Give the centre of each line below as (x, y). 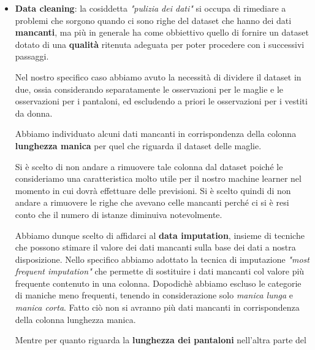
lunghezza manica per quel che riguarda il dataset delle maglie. (138, 145)
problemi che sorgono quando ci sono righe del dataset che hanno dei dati (153, 20)
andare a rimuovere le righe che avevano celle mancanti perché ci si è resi (152, 202)
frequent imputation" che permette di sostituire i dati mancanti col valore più (160, 271)
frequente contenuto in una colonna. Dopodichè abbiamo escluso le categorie (158, 283)
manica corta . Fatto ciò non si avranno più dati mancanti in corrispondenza (157, 307)
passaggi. (32, 56)
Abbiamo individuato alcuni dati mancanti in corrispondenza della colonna (156, 134)
